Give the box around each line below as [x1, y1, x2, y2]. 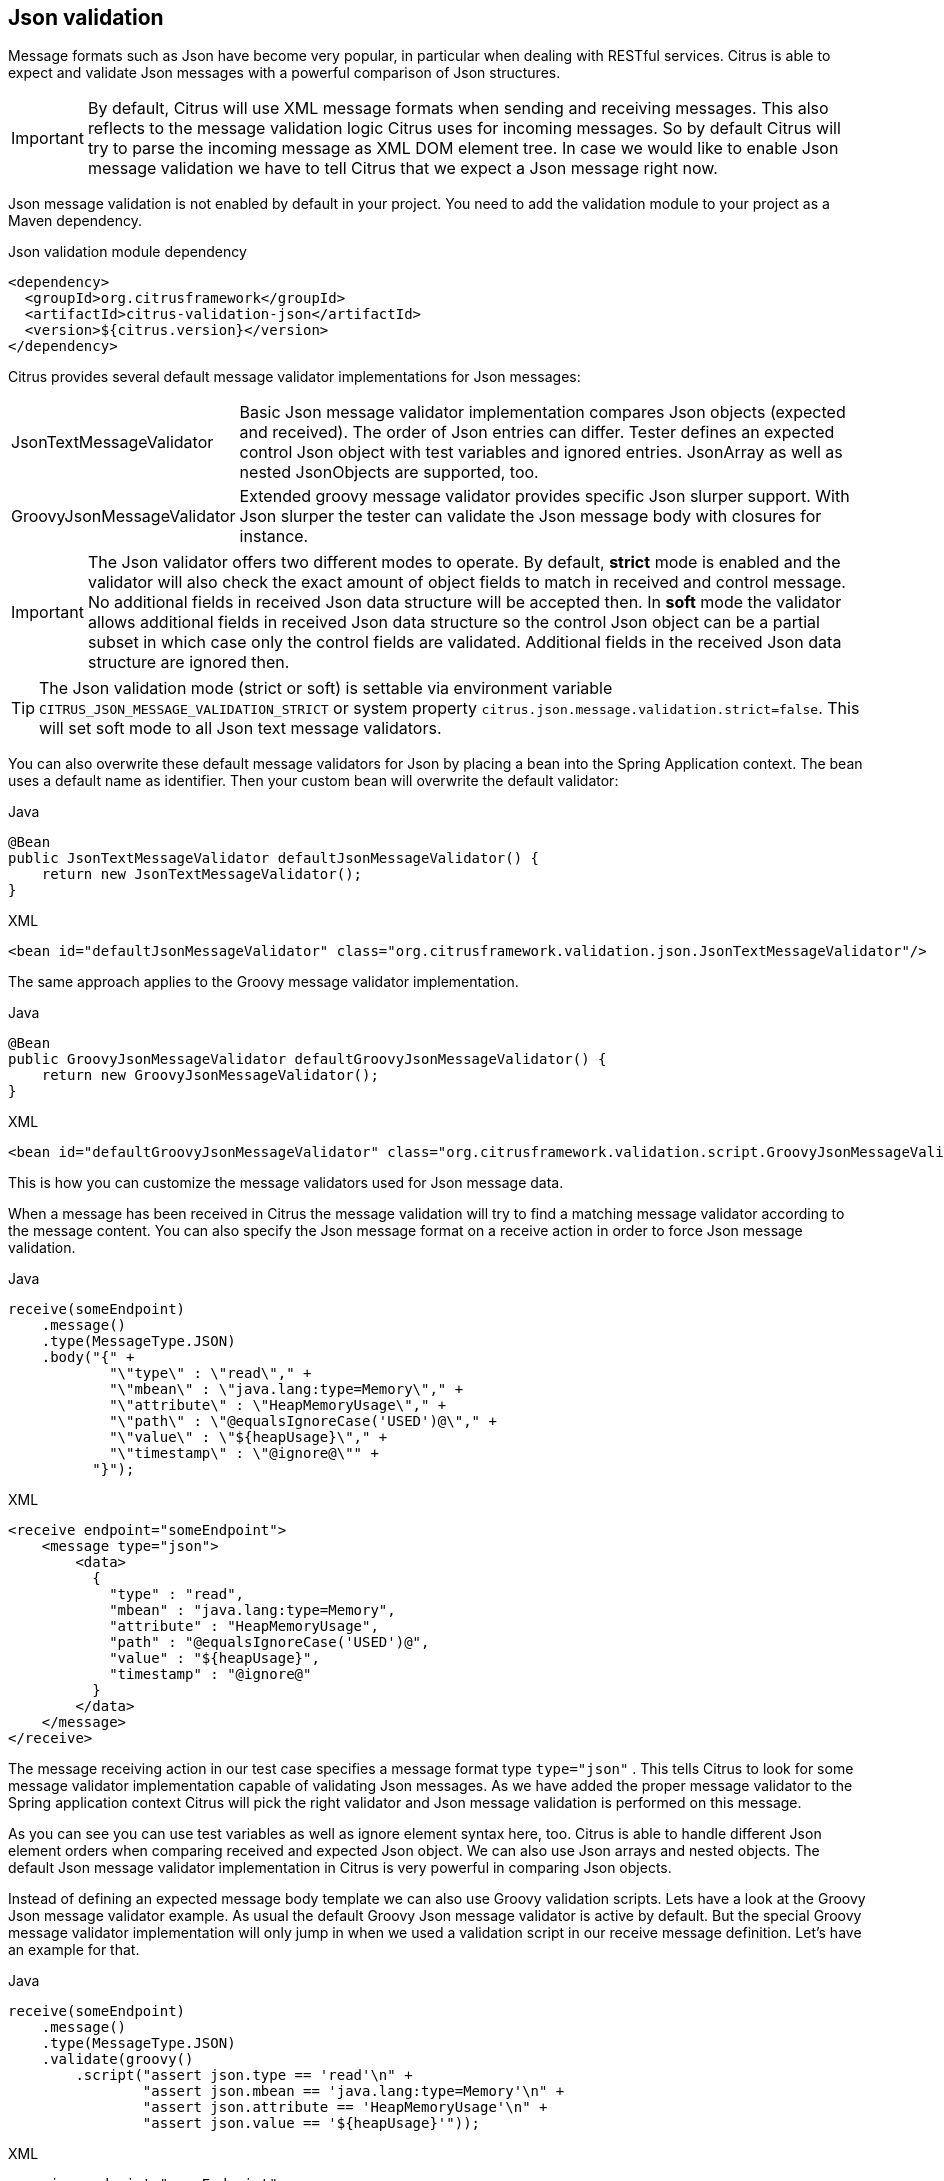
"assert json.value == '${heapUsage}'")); [142, 2115, 481, 2132]
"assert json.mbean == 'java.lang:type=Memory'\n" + [142, 2083, 565, 2100]
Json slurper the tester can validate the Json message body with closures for [239, 506, 822, 527]
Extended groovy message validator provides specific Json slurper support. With [239, 486, 850, 507]
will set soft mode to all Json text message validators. [39, 718, 442, 739]
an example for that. [8, 1941, 140, 1959]
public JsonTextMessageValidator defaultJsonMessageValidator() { [8, 850, 540, 867]
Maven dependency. [8, 212, 143, 230]
